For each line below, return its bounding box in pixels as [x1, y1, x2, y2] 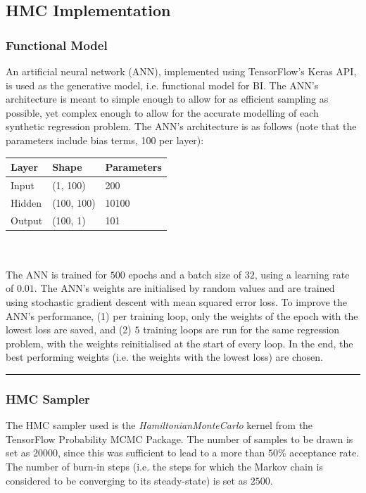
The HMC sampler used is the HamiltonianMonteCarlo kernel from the [6, 418, 313, 433]
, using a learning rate [254, 267, 350, 281]
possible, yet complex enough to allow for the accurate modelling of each [6, 105, 319, 120]
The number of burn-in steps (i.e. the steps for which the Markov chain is [6, 459, 323, 474]
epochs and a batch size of [128, 267, 242, 281]
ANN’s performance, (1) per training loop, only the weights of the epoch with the [6, 308, 358, 323]
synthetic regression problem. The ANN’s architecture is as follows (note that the [6, 119, 357, 134]
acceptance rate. [289, 445, 360, 460]
